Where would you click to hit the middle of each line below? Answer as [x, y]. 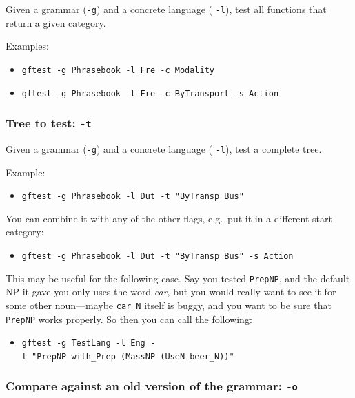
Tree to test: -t [49, 123]
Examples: [27, 46]
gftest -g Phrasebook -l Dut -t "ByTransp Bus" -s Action [158, 256]
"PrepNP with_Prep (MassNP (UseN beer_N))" [133, 356]
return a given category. [56, 22]
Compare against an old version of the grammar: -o [152, 386]
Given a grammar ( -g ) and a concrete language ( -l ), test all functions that [166, 9]
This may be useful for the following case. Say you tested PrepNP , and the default [178, 278]
